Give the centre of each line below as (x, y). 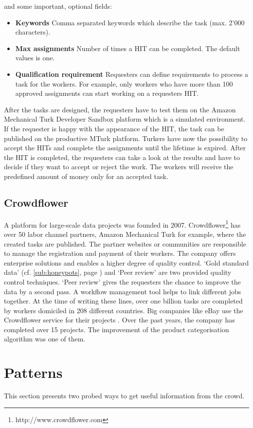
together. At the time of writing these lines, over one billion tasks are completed (123, 301)
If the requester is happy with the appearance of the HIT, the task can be (114, 128)
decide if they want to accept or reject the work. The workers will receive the (119, 167)
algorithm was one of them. (45, 339)
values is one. (35, 58)
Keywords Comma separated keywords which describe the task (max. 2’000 (130, 22)
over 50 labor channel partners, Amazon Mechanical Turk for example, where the (125, 234)
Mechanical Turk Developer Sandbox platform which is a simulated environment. (125, 119)
